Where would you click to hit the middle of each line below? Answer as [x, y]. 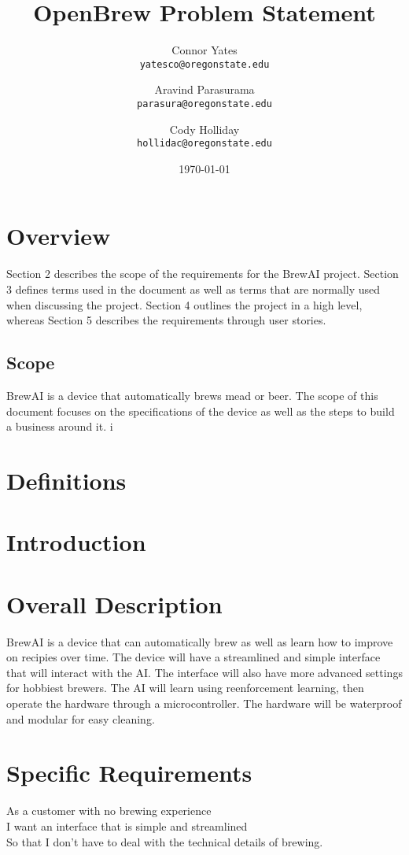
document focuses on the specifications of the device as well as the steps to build [201, 411]
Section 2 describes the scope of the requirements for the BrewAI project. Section [203, 274]
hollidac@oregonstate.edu [204, 144]
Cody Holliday [204, 129]
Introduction [76, 542]
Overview [59, 236]
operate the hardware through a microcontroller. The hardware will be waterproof [204, 703]
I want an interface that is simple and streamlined [127, 825]
